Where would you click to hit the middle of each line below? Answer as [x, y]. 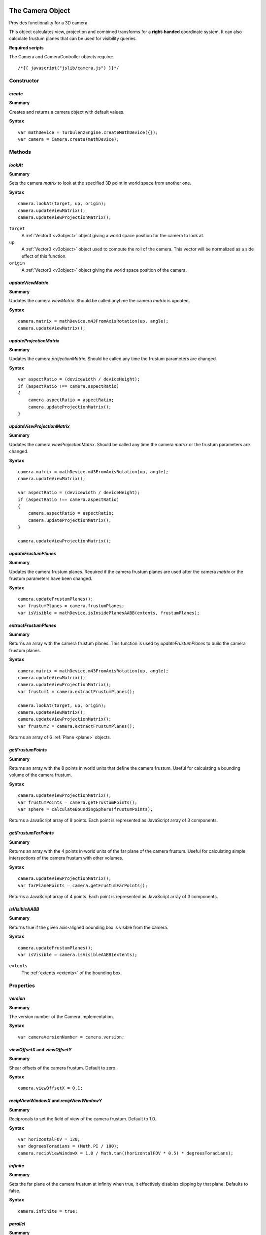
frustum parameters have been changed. [51, 578]
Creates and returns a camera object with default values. [67, 112]
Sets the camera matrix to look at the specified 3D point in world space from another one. [100, 183]
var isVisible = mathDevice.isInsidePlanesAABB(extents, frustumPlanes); [109, 613]
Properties [22, 986]
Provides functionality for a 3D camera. [49, 23]
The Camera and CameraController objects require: [61, 57]
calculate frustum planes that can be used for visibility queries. [73, 39]
